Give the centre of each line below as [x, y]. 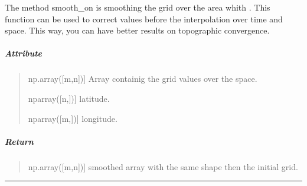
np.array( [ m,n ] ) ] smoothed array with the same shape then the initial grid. [163, 166]
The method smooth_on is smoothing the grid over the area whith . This [138, 7]
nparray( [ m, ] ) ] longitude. [73, 118]
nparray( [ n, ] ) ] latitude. [69, 98]
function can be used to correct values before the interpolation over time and [144, 19]
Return [19, 141]
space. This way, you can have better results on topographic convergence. [137, 30]
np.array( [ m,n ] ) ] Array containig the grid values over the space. [143, 79]
